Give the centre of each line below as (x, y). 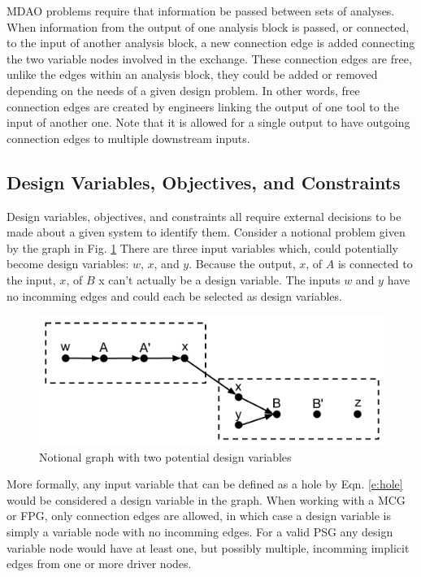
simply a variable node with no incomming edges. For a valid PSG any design (200, 531)
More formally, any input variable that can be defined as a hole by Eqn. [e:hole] (205, 484)
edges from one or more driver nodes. (99, 564)
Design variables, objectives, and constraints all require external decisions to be (204, 216)
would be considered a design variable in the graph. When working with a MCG (206, 499)
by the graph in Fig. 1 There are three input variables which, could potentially (202, 247)
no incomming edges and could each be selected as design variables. (174, 295)
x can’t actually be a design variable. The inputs (219, 279)
